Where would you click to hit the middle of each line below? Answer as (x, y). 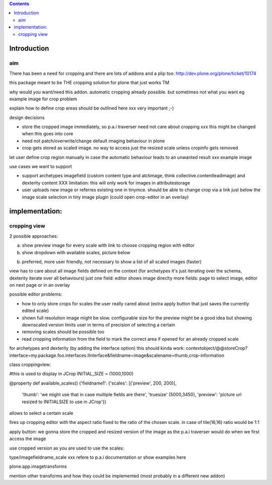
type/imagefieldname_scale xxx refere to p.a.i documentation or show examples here (98, 457)
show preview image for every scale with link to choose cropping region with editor (108, 245)
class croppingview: (30, 364)
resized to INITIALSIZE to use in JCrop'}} (64, 402)
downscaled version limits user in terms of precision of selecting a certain (98, 325)
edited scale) (36, 311)
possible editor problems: (36, 294)
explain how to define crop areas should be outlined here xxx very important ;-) (92, 108)
